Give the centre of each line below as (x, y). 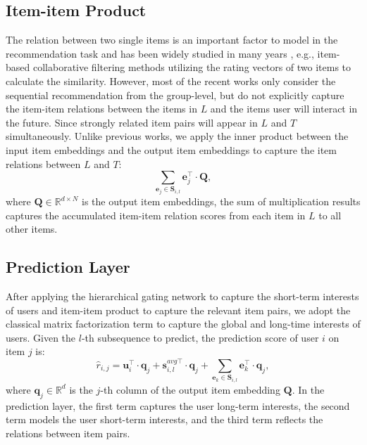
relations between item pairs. (68, 433)
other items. (32, 229)
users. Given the (41, 337)
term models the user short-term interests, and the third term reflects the (164, 419)
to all (330, 215)
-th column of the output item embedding (190, 389)
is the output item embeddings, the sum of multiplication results (221, 201)
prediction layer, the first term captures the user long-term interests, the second (178, 405)
